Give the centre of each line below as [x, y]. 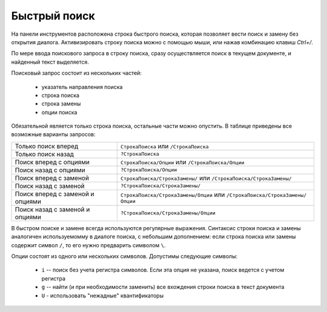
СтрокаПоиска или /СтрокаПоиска [164, 146]
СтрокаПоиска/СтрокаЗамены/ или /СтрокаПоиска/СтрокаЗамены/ [206, 178]
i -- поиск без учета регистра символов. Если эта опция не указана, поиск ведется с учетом [163, 270]
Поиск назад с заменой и [52, 209]
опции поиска [59, 112]
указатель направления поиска [82, 87]
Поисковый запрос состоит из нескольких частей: [77, 73]
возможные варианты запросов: [54, 134]
